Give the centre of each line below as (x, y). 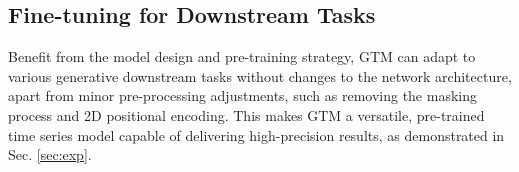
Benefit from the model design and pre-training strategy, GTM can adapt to (242, 56)
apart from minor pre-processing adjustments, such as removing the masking (242, 95)
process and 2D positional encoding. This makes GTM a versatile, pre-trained (246, 114)
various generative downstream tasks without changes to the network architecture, (260, 75)
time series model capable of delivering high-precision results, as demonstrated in (256, 134)
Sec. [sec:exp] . (50, 154)
